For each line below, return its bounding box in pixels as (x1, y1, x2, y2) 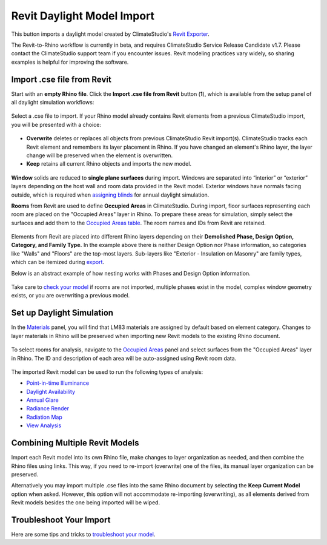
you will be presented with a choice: (11, 121, 101, 128)
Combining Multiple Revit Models (11, 438, 139, 449)
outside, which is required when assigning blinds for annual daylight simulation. (11, 191, 210, 198)
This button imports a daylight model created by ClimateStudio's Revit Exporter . (11, 30, 210, 38)
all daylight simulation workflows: (11, 99, 94, 106)
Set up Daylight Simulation (11, 308, 114, 318)
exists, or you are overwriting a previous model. (11, 292, 130, 299)
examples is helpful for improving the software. (11, 58, 129, 66)
